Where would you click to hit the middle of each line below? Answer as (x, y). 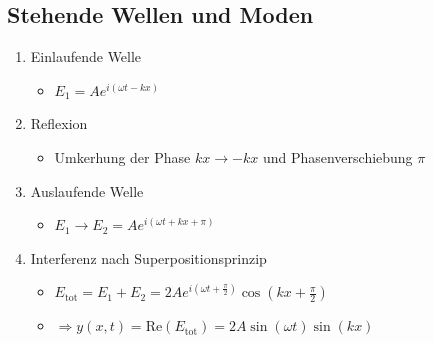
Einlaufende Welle (86, 56)
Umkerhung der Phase (122, 156)
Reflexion (59, 123)
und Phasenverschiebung (337, 156)
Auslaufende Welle (87, 190)
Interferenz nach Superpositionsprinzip (148, 257)
